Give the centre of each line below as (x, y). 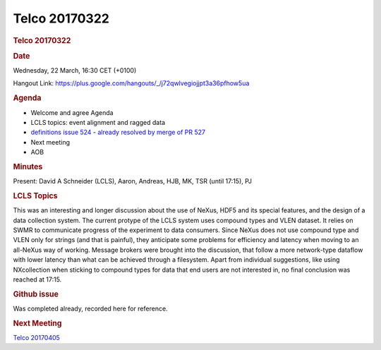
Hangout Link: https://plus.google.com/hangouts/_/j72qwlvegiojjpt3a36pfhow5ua (131, 83)
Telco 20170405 (36, 338)
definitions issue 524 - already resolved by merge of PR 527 (118, 132)
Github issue (36, 294)
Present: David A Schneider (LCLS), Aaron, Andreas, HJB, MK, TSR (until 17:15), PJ (133, 181)
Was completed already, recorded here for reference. (91, 308)
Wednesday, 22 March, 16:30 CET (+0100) (75, 71)
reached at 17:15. (37, 279)
